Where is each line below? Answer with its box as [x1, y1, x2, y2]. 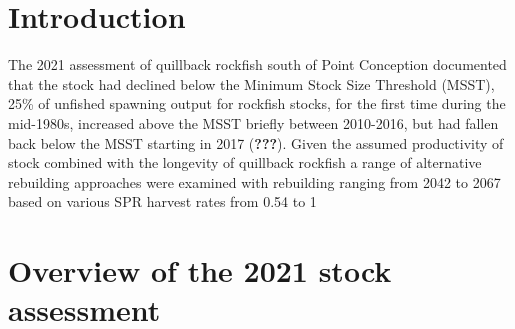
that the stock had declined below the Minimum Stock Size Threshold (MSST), [8, 73, 495, 94]
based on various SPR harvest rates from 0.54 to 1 [8, 191, 317, 212]
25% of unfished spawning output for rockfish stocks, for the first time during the [8, 93, 506, 114]
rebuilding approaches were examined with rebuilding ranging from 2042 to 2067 [8, 171, 501, 192]
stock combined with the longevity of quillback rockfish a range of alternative [8, 152, 482, 173]
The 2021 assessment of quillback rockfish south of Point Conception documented [8, 54, 507, 75]
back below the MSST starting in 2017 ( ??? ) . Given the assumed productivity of [8, 132, 504, 153]
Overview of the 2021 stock [8, 250, 392, 291]
